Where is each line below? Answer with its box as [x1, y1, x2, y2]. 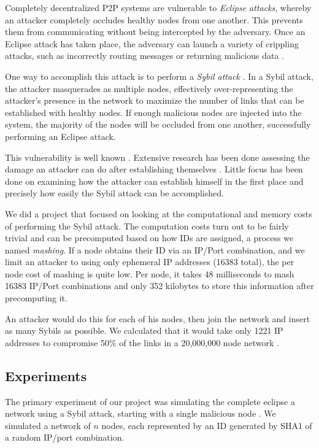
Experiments [5, 366, 87, 385]
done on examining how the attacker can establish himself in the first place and [5, 174, 304, 187]
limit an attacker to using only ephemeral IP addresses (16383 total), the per [5, 255, 294, 268]
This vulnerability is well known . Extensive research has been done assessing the [5, 150, 310, 163]
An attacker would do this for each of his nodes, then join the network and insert [5, 312, 310, 325]
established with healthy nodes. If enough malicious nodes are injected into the [5, 106, 302, 118]
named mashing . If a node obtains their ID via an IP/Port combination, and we [5, 243, 305, 256]
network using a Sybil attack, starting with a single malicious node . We [5, 407, 276, 420]
